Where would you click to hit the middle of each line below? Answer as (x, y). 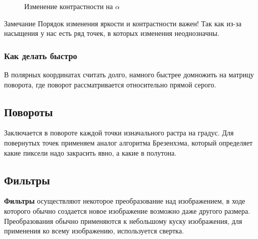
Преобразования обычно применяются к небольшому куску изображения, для (123, 221)
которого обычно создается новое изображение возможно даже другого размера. (127, 210)
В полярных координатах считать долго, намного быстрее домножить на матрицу (129, 74)
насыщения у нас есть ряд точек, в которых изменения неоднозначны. (112, 33)
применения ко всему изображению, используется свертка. (94, 231)
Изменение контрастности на (69, 6)
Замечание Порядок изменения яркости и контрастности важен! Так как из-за (123, 23)
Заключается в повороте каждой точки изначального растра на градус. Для (119, 133)
